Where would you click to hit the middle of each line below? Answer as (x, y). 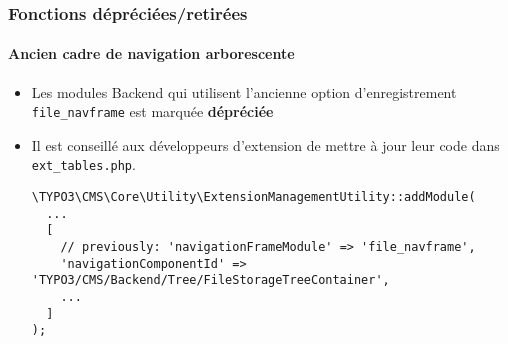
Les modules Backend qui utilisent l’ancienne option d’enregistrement (244, 91)
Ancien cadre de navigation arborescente (151, 53)
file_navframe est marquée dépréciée (152, 111)
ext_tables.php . (83, 164)
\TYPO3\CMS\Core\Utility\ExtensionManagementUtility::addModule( (253, 197)
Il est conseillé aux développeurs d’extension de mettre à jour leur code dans (265, 144)
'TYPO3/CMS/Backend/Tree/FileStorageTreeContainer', (210, 280)
